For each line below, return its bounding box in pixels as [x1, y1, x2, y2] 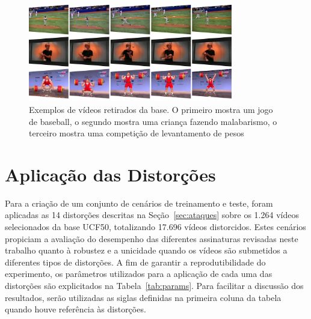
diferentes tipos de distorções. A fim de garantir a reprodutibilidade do [5, 255, 266, 268]
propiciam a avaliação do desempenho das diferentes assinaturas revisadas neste [5, 232, 298, 245]
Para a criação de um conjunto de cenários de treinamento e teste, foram [5, 196, 273, 209]
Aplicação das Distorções [5, 162, 216, 186]
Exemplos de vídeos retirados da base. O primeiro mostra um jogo [29, 103, 273, 115]
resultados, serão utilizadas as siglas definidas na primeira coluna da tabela [5, 291, 282, 303]
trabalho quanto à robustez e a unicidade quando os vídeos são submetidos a [5, 244, 288, 257]
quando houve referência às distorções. [5, 303, 146, 315]
